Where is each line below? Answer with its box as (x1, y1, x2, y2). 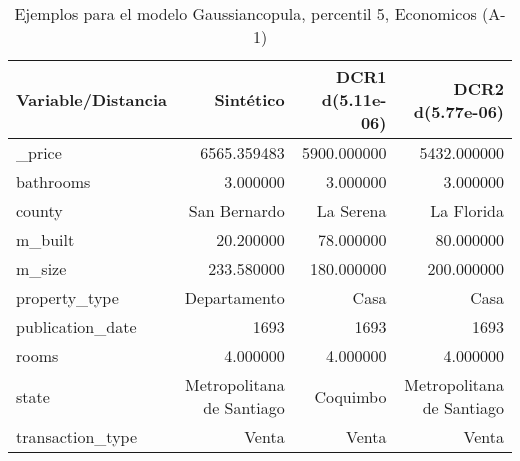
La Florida (430, 199, 504, 222)
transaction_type (16, 425, 138, 448)
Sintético (214, 88, 285, 111)
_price (16, 141, 62, 164)
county (16, 199, 63, 222)
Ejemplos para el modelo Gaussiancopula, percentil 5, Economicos (14, 2, 477, 25)
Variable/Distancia (16, 88, 167, 111)
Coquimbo (314, 384, 387, 408)
